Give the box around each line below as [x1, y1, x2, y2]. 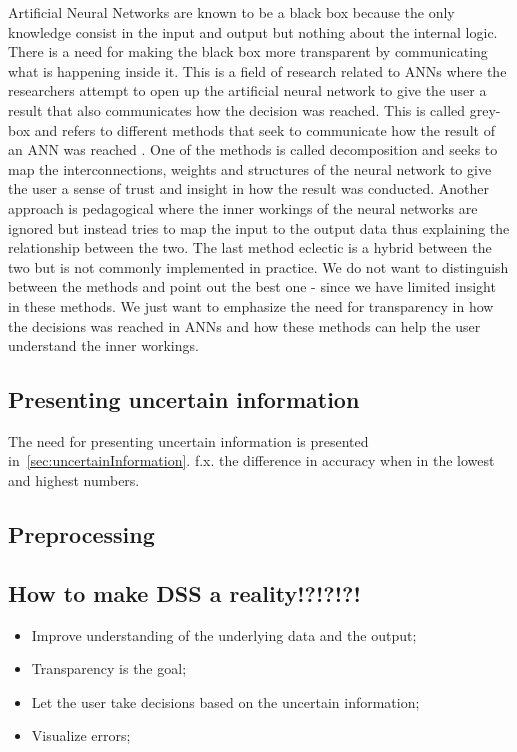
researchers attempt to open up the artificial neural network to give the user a [8, 80, 487, 101]
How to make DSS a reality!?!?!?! [8, 577, 361, 608]
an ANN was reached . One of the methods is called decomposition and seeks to [8, 139, 498, 160]
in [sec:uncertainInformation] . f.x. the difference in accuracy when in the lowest [8, 450, 495, 471]
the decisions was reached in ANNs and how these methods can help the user [8, 315, 481, 336]
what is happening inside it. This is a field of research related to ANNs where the [8, 60, 507, 81]
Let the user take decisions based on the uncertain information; [31, 691, 420, 712]
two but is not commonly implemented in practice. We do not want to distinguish [8, 256, 509, 277]
